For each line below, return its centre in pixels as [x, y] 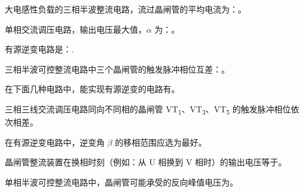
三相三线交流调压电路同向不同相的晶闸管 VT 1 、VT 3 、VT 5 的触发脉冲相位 [148, 109]
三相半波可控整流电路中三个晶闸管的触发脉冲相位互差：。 [117, 69]
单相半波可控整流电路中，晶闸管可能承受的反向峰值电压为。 [121, 182]
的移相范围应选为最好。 [161, 142]
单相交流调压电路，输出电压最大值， [76, 29]
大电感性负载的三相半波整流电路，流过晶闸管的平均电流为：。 [126, 9]
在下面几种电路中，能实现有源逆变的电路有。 [92, 89]
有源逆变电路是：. [39, 49]
